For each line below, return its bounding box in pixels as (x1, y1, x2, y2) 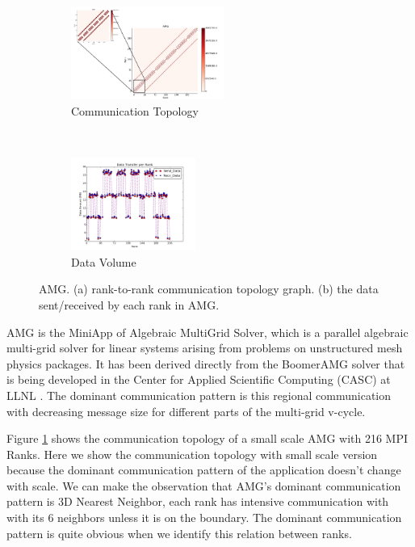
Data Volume (71, 253, 136, 270)
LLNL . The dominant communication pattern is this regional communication (6, 386, 392, 403)
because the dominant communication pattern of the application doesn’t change (6, 461, 401, 478)
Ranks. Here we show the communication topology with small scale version (6, 445, 378, 462)
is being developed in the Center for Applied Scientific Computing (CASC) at (6, 371, 391, 388)
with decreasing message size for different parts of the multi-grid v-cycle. (6, 402, 366, 419)
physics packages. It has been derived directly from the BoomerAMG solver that (6, 355, 405, 372)
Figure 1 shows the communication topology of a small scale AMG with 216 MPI (6, 430, 409, 447)
